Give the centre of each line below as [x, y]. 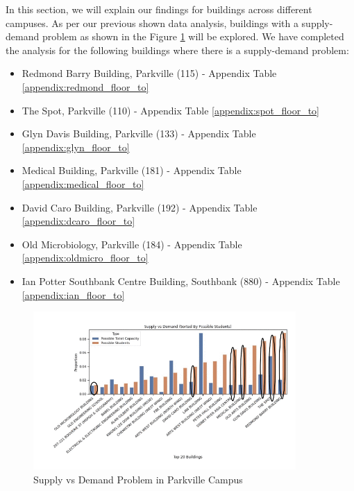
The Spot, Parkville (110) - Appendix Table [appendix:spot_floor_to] [171, 110]
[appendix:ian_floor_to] [73, 294]
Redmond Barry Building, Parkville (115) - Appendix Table [149, 73]
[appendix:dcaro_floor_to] [78, 221]
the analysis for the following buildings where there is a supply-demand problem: [177, 50]
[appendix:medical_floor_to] [83, 183]
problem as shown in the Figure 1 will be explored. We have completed [193, 36]
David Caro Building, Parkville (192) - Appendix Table [140, 207]
